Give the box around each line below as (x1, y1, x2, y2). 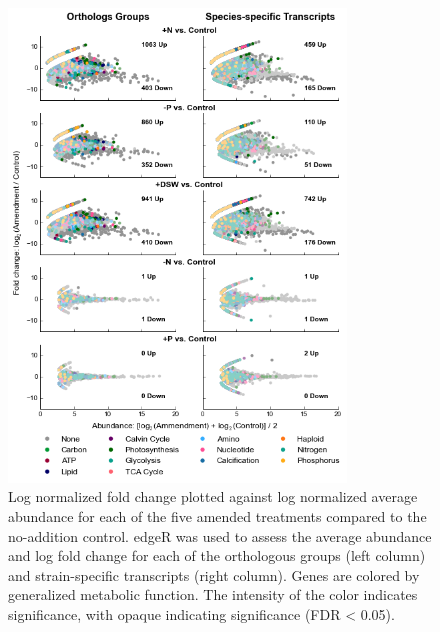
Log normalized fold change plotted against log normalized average (8, 486, 418, 507)
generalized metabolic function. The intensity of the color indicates (8, 584, 418, 605)
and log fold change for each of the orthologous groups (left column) (8, 545, 426, 566)
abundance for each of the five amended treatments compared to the (8, 505, 427, 526)
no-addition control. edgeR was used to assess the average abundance (8, 525, 432, 546)
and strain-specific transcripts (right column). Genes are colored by (8, 564, 420, 585)
